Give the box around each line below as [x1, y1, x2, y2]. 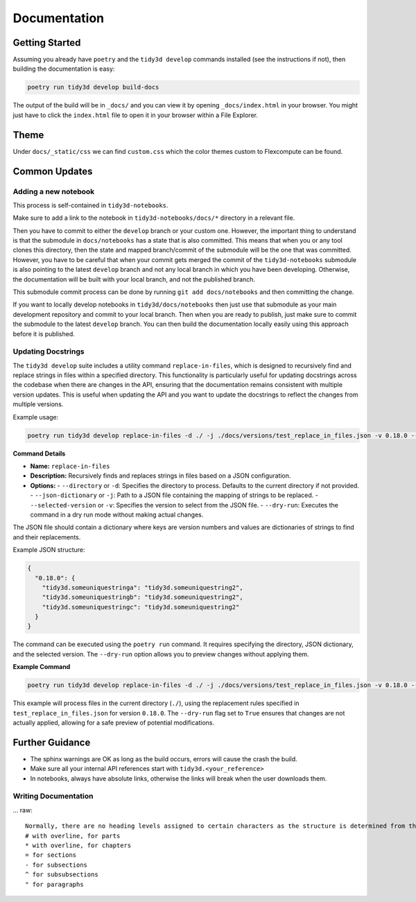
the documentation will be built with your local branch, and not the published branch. [12, 275, 256, 284]
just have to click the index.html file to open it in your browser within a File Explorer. [12, 111, 258, 119]
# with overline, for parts [25, 832, 121, 840]
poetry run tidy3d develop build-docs [27, 83, 159, 92]
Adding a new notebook [12, 187, 95, 196]
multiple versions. [12, 400, 64, 408]
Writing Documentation [12, 791, 94, 801]
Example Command [12, 663, 71, 671]
